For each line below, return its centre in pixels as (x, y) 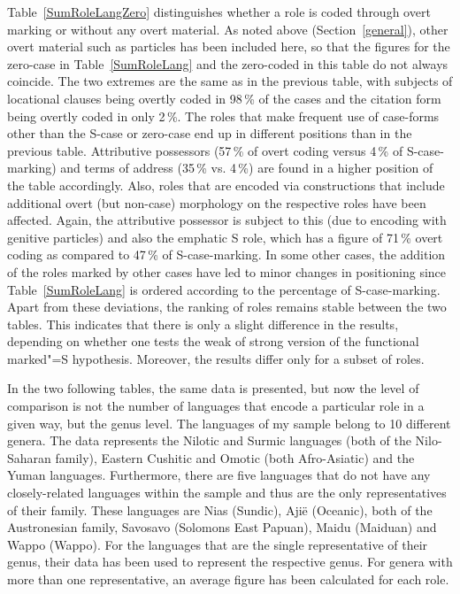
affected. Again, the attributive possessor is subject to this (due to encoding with (227, 220)
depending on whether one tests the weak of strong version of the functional (213, 341)
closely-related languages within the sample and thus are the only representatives (227, 493)
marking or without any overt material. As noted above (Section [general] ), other (228, 29)
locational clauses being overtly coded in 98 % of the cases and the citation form (224, 98)
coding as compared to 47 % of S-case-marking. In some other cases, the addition (226, 255)
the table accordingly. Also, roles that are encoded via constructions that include (226, 185)
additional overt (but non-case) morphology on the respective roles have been (217, 202)
